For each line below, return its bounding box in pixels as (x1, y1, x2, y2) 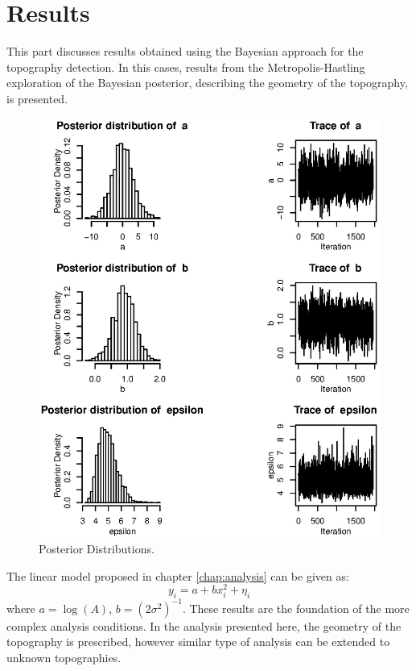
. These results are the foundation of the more (182, 599, 410, 616)
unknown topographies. (6, 648, 122, 665)
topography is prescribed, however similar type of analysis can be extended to (6, 633, 390, 650)
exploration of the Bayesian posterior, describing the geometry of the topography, (6, 74, 408, 91)
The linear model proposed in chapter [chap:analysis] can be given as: (6, 567, 349, 584)
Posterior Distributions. (39, 540, 154, 557)
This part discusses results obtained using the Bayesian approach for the (6, 43, 364, 60)
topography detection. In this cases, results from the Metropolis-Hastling (6, 58, 365, 75)
